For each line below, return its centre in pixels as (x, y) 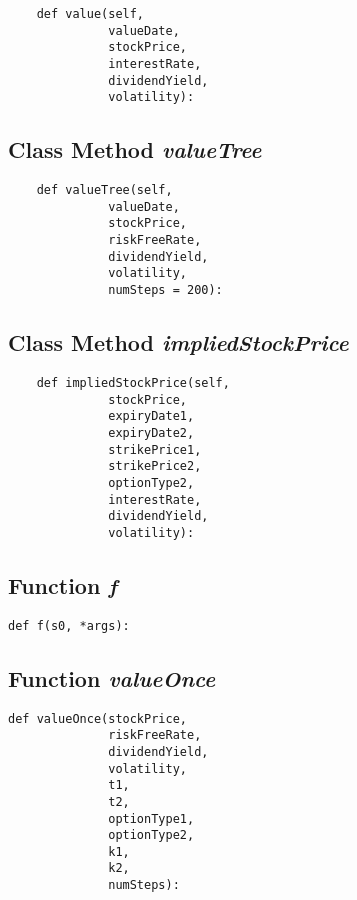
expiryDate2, (151, 432)
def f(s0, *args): (69, 625)
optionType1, (151, 818)
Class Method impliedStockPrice (178, 342)
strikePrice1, (155, 449)
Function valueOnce (112, 677)
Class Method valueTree (135, 149)
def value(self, (90, 14)
